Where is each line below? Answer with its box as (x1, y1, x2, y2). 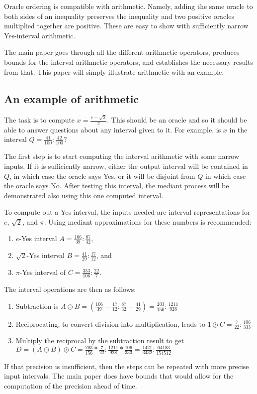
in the (229, 124, 248, 134)
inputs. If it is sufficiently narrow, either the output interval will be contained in (4, 160, 248, 171)
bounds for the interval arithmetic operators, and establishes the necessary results (4, 56, 254, 67)
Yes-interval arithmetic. (4, 30, 76, 40)
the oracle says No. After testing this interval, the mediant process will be (4, 180, 229, 191)
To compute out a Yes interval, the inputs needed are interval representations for (4, 207, 251, 217)
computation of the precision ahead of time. (4, 380, 137, 391)
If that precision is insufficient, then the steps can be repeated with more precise (4, 361, 249, 371)
